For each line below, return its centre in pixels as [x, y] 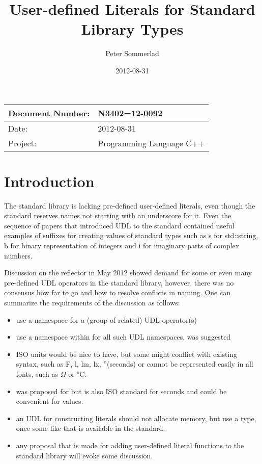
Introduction [49, 181]
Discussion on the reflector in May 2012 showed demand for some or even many [128, 273]
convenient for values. [50, 401]
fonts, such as [37, 373]
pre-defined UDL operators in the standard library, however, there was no [119, 282]
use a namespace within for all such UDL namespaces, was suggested [123, 337]
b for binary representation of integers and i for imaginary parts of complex [122, 245]
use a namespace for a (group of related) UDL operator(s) [106, 319]
